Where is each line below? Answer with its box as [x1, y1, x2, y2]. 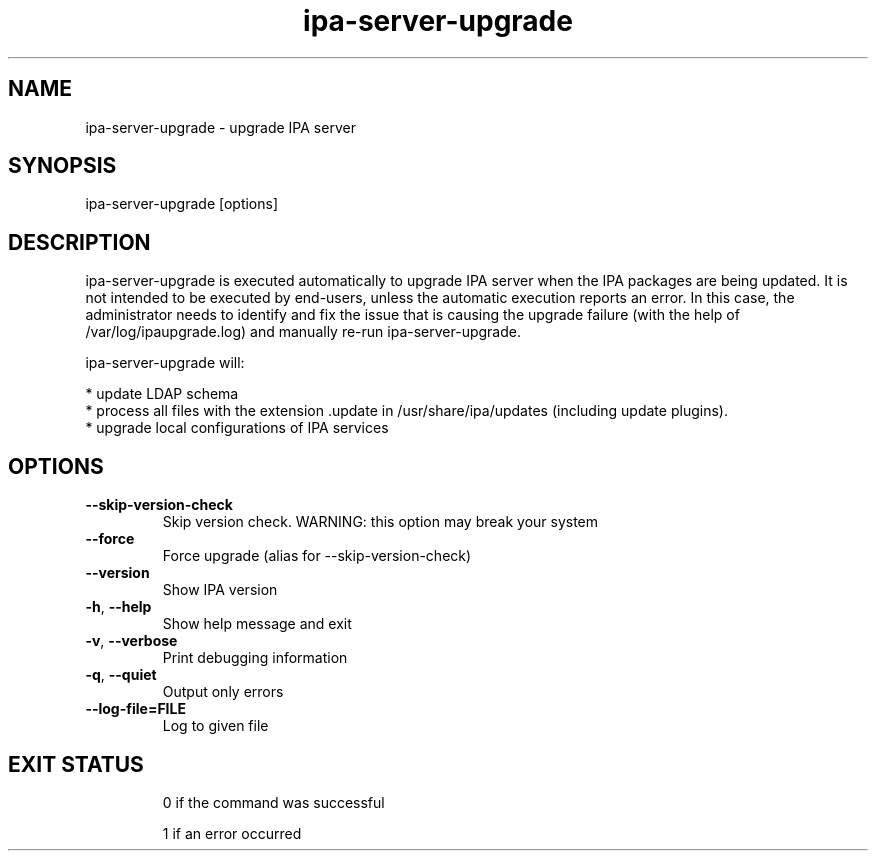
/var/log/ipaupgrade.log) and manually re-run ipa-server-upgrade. [85, 323, 521, 341]
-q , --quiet [85, 666, 157, 684]
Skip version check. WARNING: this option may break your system [162, 513, 599, 531]
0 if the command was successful [162, 793, 385, 811]
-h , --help [85, 598, 152, 616]
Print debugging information [162, 649, 348, 667]
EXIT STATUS [8, 751, 144, 777]
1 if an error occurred [162, 824, 302, 842]
